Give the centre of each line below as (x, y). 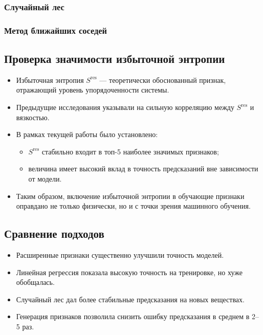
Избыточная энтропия (50, 80)
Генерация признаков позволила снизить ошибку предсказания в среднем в (133, 316)
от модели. (45, 179)
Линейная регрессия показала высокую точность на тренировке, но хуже (129, 272)
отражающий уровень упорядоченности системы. (93, 90)
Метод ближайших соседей (56, 30)
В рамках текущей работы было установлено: (87, 134)
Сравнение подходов (54, 233)
